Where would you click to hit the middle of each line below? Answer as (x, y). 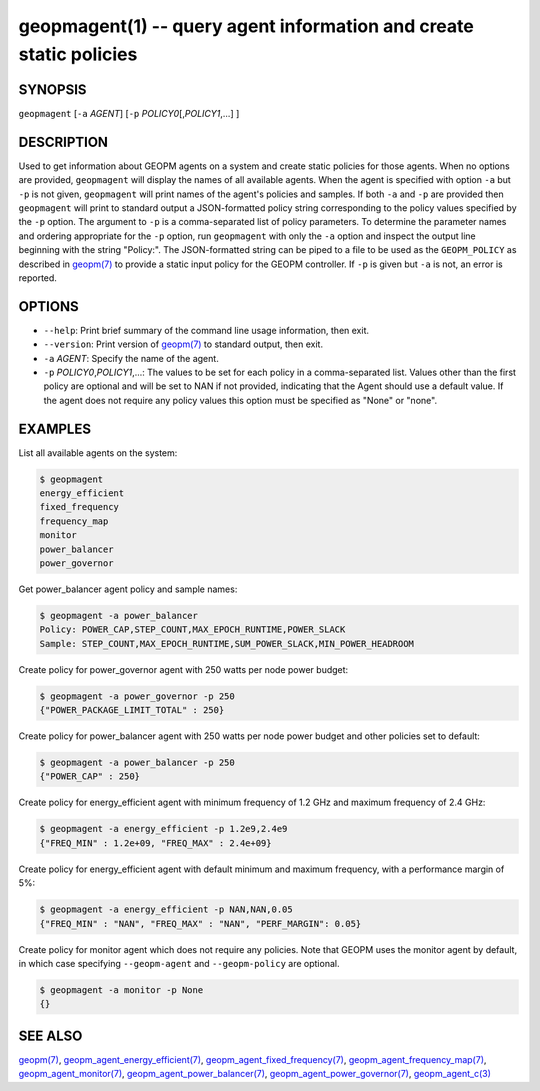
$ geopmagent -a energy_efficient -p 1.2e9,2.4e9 (163, 829)
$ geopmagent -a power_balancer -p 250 (137, 763)
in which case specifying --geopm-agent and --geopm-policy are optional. (179, 963)
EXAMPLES (55, 428)
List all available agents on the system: (98, 452)
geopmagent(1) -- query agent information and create (246, 26)
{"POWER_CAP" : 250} (89, 776)
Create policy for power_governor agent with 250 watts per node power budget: (183, 669)
